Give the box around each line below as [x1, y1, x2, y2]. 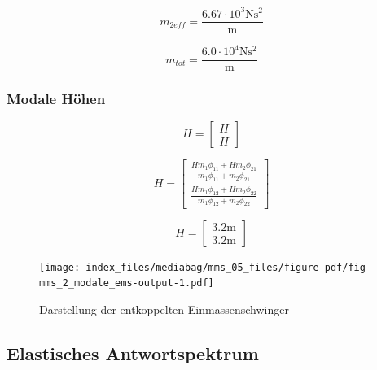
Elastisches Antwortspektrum [7, 340, 259, 365]
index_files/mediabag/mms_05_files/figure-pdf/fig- [85, 261, 372, 273]
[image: [39, 261, 81, 273]
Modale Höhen [7, 89, 106, 109]
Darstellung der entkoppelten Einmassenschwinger [39, 300, 289, 317]
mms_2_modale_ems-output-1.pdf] [39, 277, 214, 289]
